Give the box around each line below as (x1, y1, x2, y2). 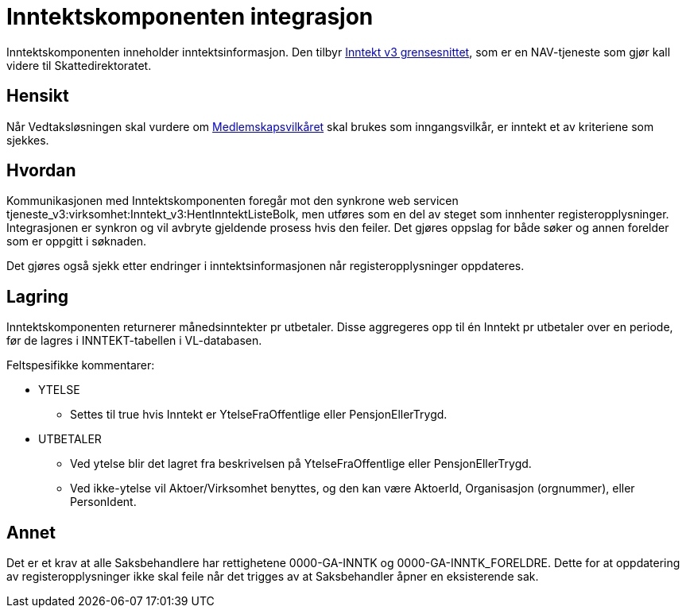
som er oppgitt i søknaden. (6, 234, 146, 249)
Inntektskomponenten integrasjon (6, 3, 374, 30)
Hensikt (6, 86, 69, 106)
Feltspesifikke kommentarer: (6, 358, 155, 373)
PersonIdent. (70, 495, 137, 509)
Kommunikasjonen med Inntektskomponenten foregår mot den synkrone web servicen (6, 194, 459, 208)
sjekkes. (6, 133, 49, 147)
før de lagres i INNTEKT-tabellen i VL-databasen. (6, 334, 262, 348)
